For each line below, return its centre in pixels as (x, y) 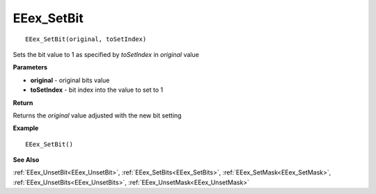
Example (26, 128)
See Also (26, 160)
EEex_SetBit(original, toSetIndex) (86, 39)
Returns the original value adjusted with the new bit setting (97, 115)
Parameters (30, 67)
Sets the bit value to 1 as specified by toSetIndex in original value (106, 54)
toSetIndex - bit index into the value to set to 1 (97, 90)
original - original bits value (70, 80)
